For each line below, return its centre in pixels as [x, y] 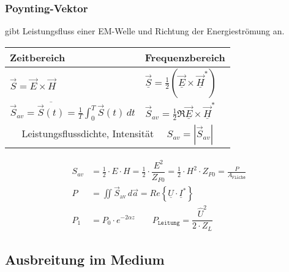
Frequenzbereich [185, 57]
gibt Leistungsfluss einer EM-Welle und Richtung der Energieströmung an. [145, 31]
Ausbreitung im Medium [85, 259]
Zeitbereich [38, 57]
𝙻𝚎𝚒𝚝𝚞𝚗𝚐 [169, 223]
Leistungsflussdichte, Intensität [88, 134]
